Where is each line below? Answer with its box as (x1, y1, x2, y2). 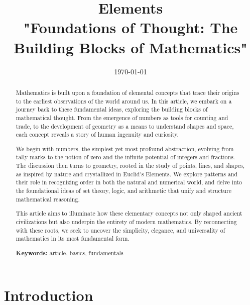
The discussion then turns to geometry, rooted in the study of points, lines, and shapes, (16, 161, 244, 170)
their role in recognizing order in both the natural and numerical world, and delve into (16, 178, 242, 186)
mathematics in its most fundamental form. (16, 234, 130, 243)
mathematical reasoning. (16, 194, 80, 203)
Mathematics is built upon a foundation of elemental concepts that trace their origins (16, 88, 239, 96)
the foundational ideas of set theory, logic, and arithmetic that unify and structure (16, 186, 231, 194)
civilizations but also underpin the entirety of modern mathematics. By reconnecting (16, 217, 237, 226)
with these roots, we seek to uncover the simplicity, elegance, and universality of (16, 226, 225, 234)
